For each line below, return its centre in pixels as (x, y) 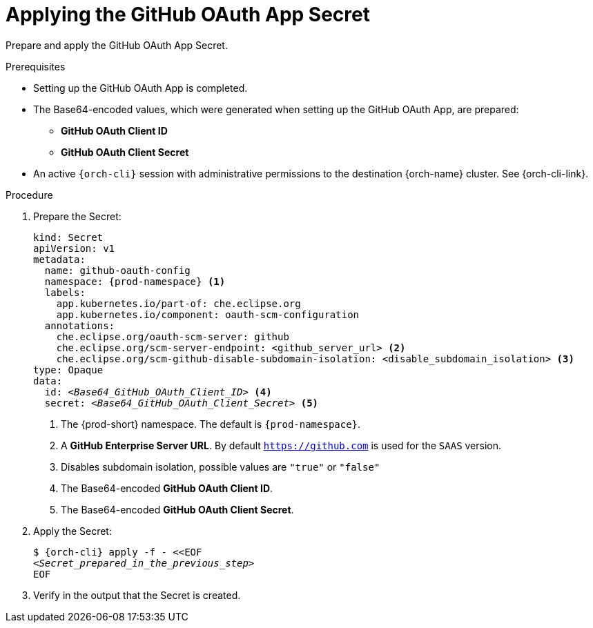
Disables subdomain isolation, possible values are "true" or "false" (221, 467)
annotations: (80, 325)
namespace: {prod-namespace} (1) (135, 281)
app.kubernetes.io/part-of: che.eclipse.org (178, 303)
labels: (65, 292)
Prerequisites (36, 66)
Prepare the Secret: (77, 216)
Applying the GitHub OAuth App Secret (188, 14)
